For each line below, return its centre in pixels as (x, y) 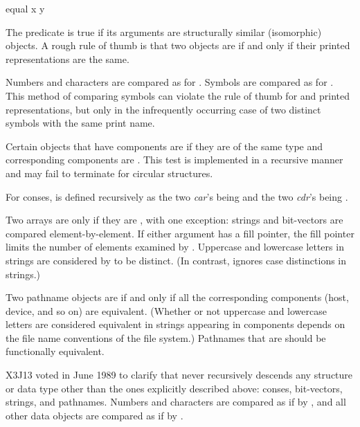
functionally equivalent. (55, 351)
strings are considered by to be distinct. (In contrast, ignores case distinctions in (176, 260)
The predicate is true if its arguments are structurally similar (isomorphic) (164, 31)
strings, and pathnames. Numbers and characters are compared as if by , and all (176, 402)
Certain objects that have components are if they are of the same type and (164, 146)
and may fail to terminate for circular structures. (109, 173)
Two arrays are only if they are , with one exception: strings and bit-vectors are (174, 220)
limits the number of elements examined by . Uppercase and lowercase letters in (175, 247)
